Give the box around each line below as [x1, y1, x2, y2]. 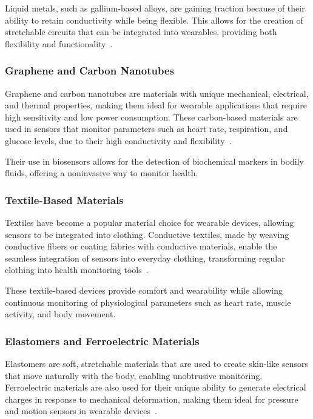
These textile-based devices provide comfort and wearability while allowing [5, 283, 283, 296]
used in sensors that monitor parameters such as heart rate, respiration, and [5, 122, 288, 135]
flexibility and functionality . [5, 37, 113, 50]
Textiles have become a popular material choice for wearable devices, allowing [5, 216, 294, 228]
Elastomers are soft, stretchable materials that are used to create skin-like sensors [5, 357, 309, 369]
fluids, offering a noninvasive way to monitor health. [5, 167, 198, 179]
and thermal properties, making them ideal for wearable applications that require [5, 99, 307, 111]
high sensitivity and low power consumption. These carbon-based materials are [5, 110, 298, 123]
